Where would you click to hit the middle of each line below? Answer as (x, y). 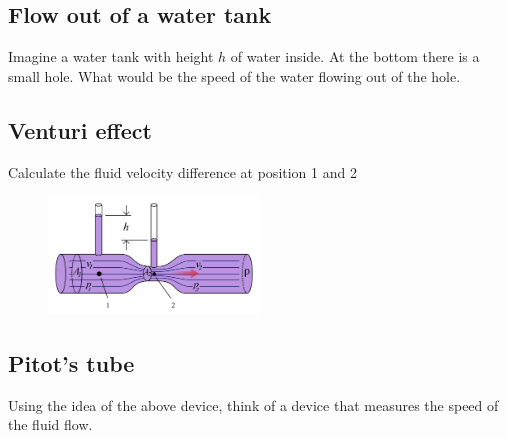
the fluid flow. (50, 424)
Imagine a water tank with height (111, 56)
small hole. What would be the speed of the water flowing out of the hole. (234, 75)
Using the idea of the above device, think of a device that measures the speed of (253, 404)
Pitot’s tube (71, 363)
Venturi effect (80, 129)
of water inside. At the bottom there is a (355, 56)
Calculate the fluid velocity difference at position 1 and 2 (182, 171)
